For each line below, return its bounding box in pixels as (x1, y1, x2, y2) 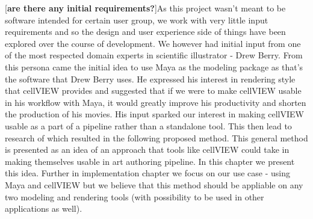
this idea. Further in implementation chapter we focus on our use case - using (5, 167, 290, 179)
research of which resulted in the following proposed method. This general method (5, 131, 308, 144)
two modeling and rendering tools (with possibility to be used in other (5, 190, 264, 203)
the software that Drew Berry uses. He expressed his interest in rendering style (5, 72, 296, 85)
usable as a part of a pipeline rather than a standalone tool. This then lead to (5, 119, 292, 132)
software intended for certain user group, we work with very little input (5, 13, 268, 26)
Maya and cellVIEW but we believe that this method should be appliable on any (5, 178, 303, 191)
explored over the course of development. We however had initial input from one (5, 37, 301, 49)
